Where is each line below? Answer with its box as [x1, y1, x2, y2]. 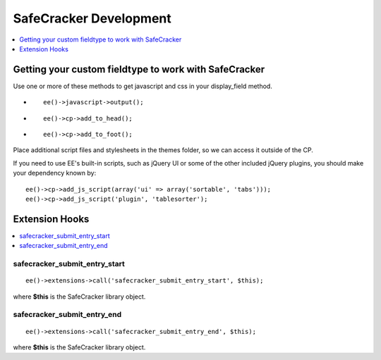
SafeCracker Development [13, 11, 172, 26]
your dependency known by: [13, 169, 97, 178]
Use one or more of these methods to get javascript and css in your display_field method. [13, 82, 273, 90]
